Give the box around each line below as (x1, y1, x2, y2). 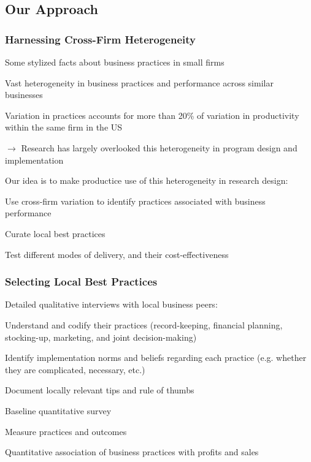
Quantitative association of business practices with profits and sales (5, 445, 259, 458)
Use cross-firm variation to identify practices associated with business (5, 194, 266, 207)
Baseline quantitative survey (5, 404, 112, 417)
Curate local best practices (5, 227, 106, 240)
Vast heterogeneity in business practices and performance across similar (5, 76, 274, 89)
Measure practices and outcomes (5, 425, 127, 437)
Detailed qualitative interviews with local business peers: (5, 298, 218, 311)
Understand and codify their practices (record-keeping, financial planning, (5, 318, 283, 331)
